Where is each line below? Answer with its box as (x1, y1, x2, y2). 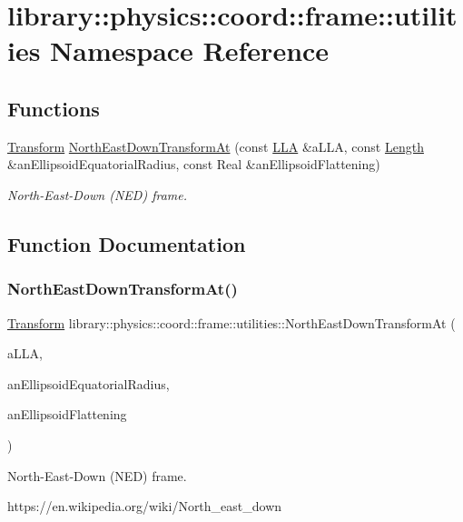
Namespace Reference (50, 32, 330, 69)
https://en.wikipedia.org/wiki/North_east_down (7, 497, 282, 516)
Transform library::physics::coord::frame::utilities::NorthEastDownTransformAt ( (7, 313, 456, 332)
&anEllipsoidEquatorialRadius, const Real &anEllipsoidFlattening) (7, 155, 380, 174)
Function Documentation (7, 229, 246, 257)
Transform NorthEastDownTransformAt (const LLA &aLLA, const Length (7, 136, 424, 156)
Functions (7, 94, 100, 122)
